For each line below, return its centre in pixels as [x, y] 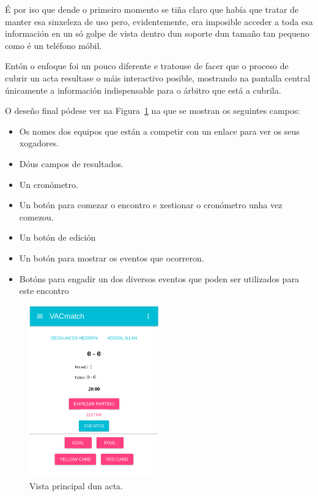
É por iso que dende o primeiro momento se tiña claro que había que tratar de [152, 9]
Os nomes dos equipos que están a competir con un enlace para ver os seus [159, 131]
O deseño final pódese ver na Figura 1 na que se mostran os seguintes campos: [153, 111]
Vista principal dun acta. [76, 485]
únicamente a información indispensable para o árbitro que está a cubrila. [143, 90]
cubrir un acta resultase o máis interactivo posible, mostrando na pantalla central [158, 77]
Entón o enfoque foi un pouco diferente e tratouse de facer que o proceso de [147, 66]
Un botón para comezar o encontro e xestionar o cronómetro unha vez [151, 205]
